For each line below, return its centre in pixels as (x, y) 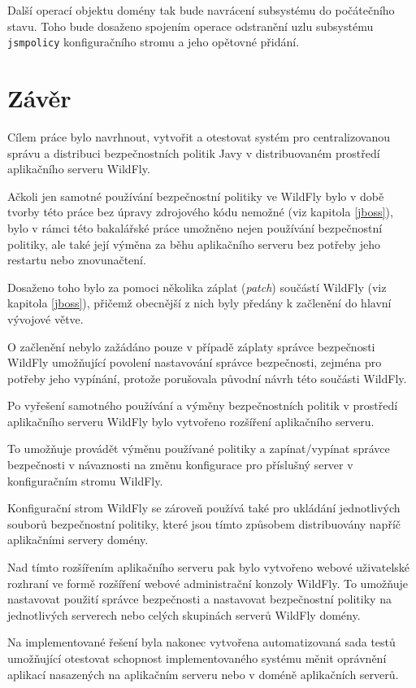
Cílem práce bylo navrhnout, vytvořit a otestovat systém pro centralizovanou (199, 136)
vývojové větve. (45, 318)
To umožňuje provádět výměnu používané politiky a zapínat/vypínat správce (199, 449)
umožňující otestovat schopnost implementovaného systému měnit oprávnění (197, 658)
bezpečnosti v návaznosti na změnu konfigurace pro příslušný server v (180, 465)
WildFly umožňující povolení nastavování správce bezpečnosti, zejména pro (195, 362)
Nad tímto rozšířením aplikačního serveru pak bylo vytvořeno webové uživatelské (209, 567)
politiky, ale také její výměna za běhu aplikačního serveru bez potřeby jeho (194, 244)
